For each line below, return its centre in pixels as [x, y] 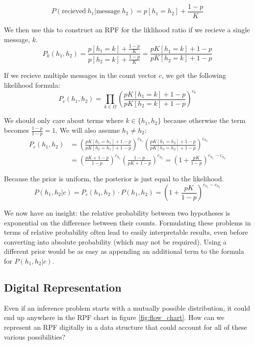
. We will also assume [88, 130]
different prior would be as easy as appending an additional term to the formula [124, 251]
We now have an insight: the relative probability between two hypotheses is [117, 213]
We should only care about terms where [64, 120]
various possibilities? [35, 336]
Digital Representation [63, 287]
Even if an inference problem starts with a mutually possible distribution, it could [127, 308]
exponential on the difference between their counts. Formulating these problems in [127, 222]
